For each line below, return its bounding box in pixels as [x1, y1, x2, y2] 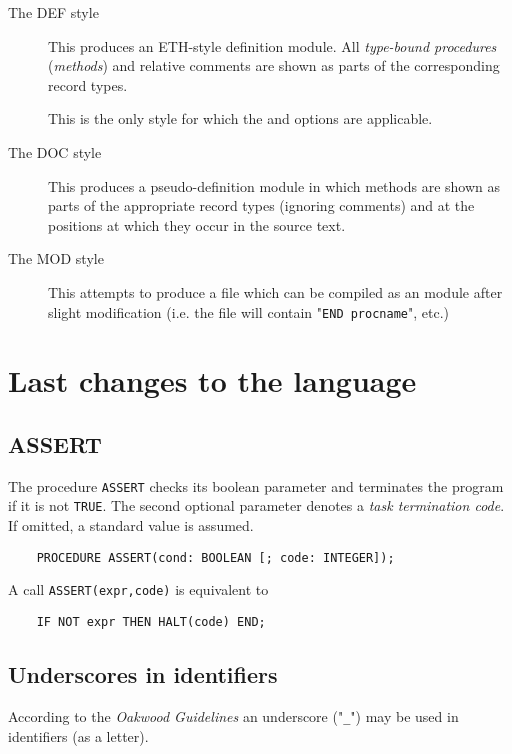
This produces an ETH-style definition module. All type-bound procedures [48, 35, 497, 56]
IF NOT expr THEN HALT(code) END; [36, 614, 266, 629]
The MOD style [8, 248, 104, 269]
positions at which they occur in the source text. [48, 214, 346, 235]
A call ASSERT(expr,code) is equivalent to [8, 579, 269, 600]
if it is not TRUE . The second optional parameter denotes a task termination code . [8, 495, 505, 516]
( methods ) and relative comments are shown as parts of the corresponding [48, 55, 500, 76]
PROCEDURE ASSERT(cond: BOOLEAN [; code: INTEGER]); [36, 550, 395, 565]
